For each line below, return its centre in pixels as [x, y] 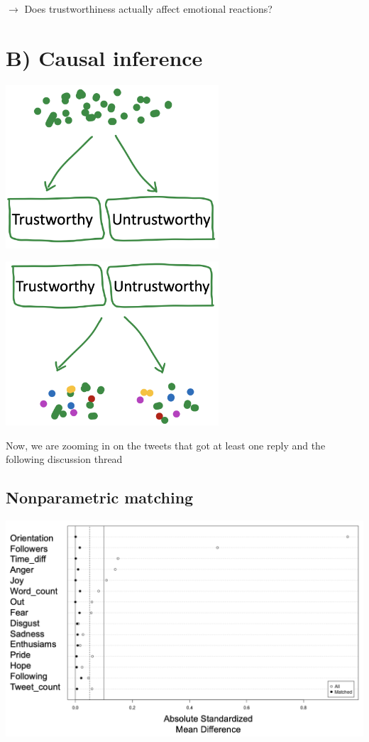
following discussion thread [64, 459]
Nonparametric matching [100, 497]
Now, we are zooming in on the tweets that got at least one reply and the [166, 445]
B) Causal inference [104, 57]
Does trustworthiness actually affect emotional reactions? [148, 9]
